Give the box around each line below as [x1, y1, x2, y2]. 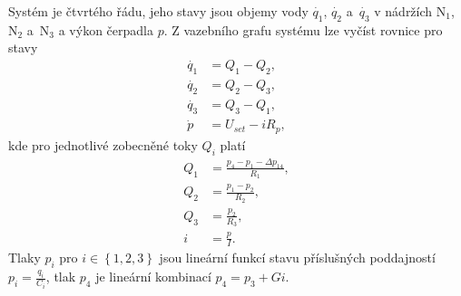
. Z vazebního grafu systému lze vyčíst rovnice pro [163, 20, 443, 39]
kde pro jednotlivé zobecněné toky [8, 135, 198, 154]
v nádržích [374, 2, 433, 20]
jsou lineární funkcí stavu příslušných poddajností [159, 248, 436, 267]
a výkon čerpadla [58, 20, 153, 39]
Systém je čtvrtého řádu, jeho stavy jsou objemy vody [8, 2, 309, 20]
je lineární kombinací [95, 267, 211, 286]
